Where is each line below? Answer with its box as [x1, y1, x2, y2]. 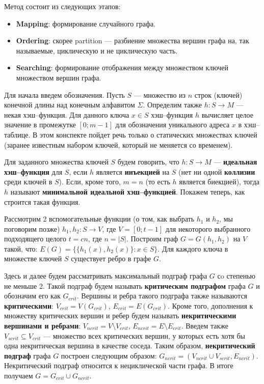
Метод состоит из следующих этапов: [4, 1, 121, 11]
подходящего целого [4, 233, 66, 244]
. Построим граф [126, 233, 178, 244]
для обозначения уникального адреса [115, 119, 230, 130]
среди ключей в [4, 176, 52, 187]
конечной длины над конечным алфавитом [4, 99, 135, 110]
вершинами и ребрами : [4, 320, 81, 331]
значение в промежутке [4, 119, 76, 130]
